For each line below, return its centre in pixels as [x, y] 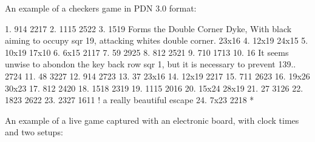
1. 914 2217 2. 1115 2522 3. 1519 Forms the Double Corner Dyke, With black [148, 28]
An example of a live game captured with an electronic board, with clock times [152, 120]
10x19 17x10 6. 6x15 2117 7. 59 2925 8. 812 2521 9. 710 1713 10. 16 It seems [147, 52]
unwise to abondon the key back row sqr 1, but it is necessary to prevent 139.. [151, 64]
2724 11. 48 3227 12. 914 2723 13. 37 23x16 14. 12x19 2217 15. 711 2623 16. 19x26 [157, 76]
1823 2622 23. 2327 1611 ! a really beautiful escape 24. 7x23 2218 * [130, 100]
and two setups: [34, 132]
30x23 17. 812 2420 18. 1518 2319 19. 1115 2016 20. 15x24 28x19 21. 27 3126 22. [154, 88]
